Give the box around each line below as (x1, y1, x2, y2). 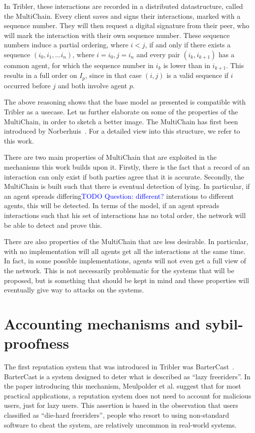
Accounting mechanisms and (4, 313, 200, 333)
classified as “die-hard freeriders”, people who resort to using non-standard (4, 410, 229, 420)
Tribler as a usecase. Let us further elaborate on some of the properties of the (4, 107, 238, 117)
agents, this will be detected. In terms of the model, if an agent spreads (4, 200, 220, 211)
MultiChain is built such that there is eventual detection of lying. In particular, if (4, 181, 250, 191)
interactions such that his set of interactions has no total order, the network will (4, 210, 246, 220)
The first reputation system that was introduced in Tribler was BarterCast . (4, 361, 234, 372)
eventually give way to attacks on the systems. (4, 285, 144, 295)
